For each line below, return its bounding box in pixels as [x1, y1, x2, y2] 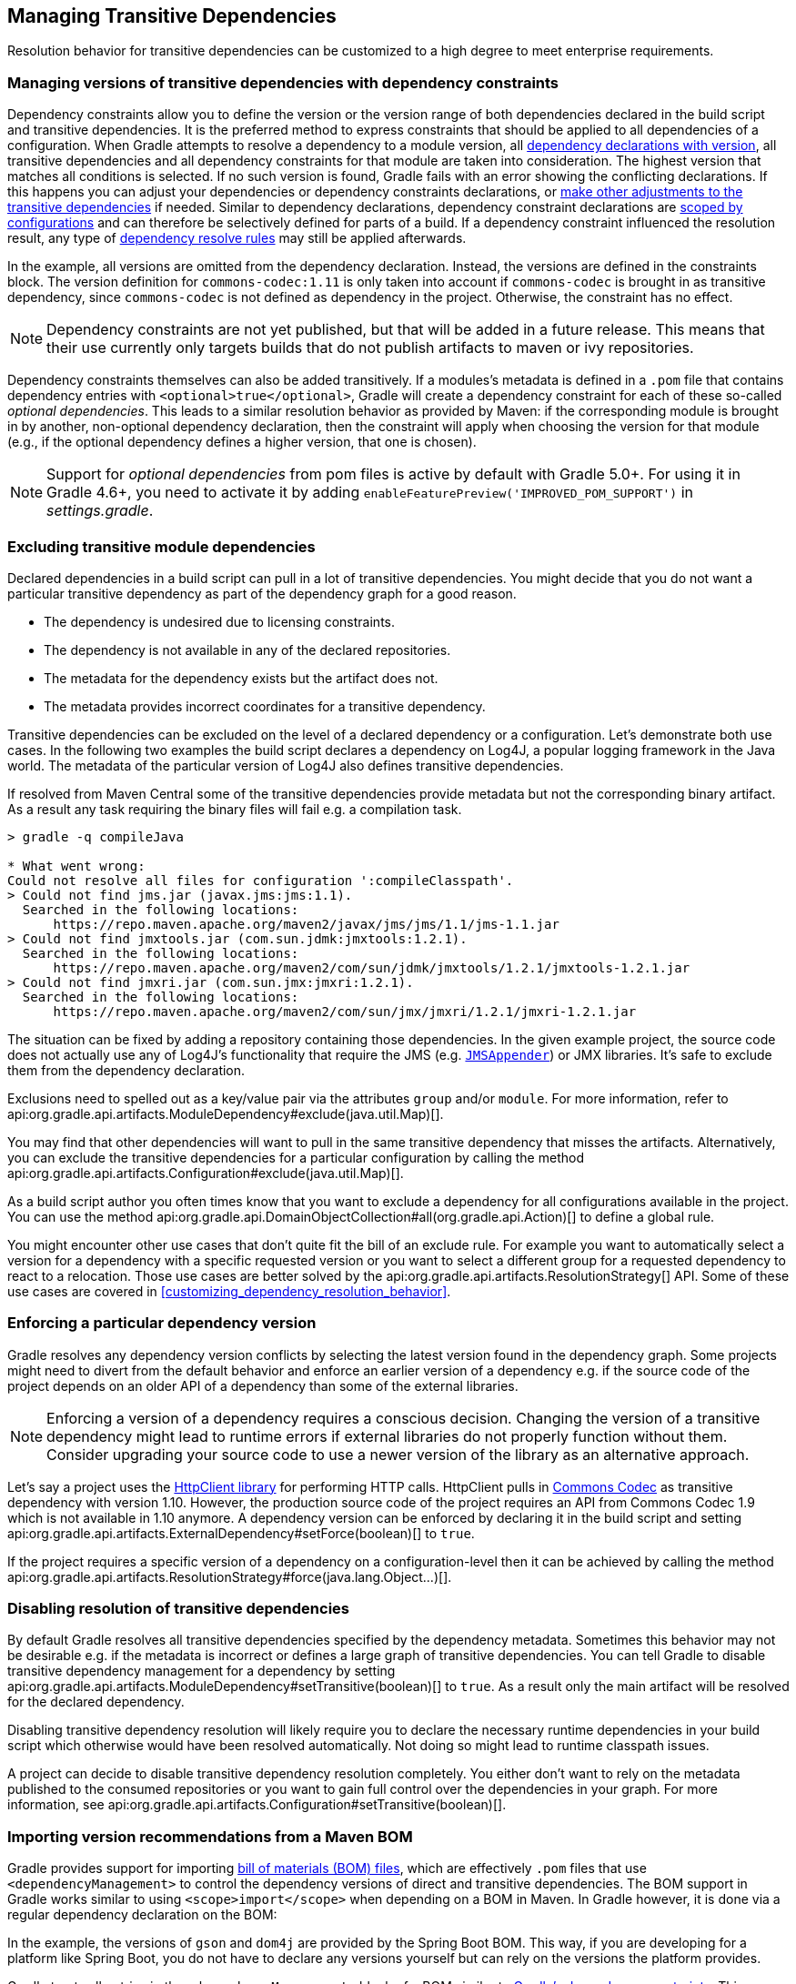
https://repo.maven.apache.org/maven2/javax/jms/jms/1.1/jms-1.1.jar [53, 916, 559, 932]
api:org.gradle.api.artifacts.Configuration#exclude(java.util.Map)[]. [7, 1164, 404, 1181]
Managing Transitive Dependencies [7, 5, 337, 27]
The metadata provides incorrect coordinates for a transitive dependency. [44, 698, 486, 714]
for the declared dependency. [7, 1694, 185, 1710]
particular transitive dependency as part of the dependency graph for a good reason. [7, 585, 517, 601]
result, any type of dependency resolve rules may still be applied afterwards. [7, 230, 467, 247]
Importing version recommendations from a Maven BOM [7, 1827, 413, 1846]
